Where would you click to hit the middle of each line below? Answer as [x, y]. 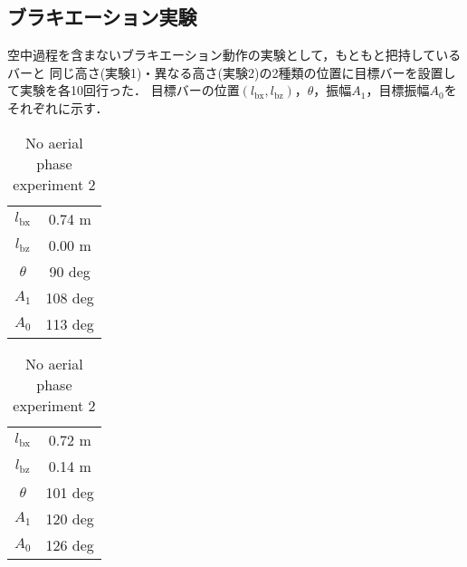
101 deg [70, 492]
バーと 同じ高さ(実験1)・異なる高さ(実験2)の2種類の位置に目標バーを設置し [232, 72]
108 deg [70, 297]
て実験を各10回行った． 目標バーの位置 [124, 90]
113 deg [70, 323]
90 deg [70, 271]
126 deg [70, 544]
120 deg [70, 518]
